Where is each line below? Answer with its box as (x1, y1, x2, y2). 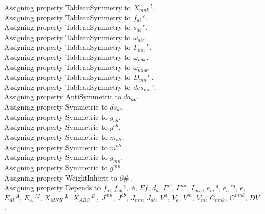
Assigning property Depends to (4, 182, 101, 193)
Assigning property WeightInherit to (4, 172, 117, 183)
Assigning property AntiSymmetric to (4, 91, 121, 102)
